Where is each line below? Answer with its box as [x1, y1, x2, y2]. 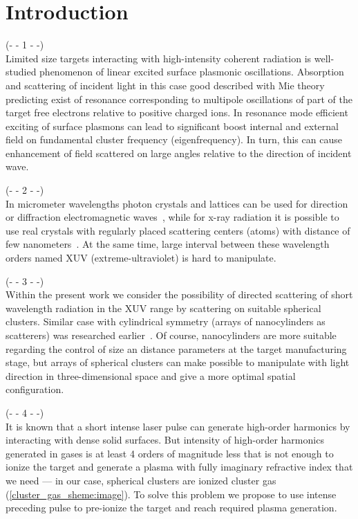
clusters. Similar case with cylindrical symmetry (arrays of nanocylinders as [6, 314, 326, 329]
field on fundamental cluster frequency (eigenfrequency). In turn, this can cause [6, 132, 342, 147]
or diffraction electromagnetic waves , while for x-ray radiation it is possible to [6, 210, 339, 224]
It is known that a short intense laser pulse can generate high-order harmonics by [6, 419, 350, 433]
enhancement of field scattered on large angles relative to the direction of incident [6, 145, 352, 160]
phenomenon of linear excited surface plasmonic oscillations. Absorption [39, 64, 344, 79]
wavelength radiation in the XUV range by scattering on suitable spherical [6, 300, 321, 315]
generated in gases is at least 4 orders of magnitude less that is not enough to [6, 446, 334, 460]
